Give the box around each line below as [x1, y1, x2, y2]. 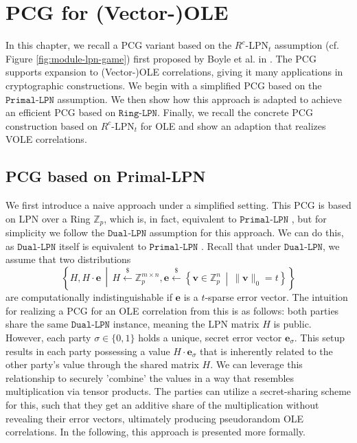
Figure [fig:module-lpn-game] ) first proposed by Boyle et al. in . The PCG [5, 51, 316, 65]
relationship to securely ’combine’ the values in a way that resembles [5, 370, 295, 385]
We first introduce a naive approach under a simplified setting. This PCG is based [5, 198, 352, 212]
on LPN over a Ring [5, 211, 91, 225]
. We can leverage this [210, 357, 303, 372]
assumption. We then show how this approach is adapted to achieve [57, 91, 342, 106]
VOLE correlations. [5, 132, 87, 146]
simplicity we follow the [5, 225, 105, 240]
